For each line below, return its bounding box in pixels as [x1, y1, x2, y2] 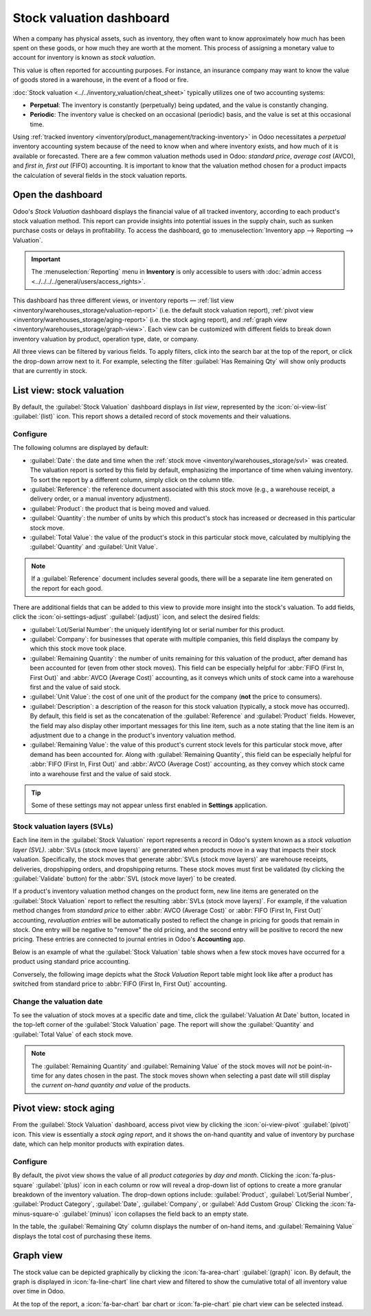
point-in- [306, 1062, 333, 1070]
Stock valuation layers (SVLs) [12, 821, 113, 831]
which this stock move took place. [30, 644, 126, 653]
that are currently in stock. [12, 367, 87, 374]
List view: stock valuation [12, 385, 124, 396]
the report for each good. [31, 584, 103, 592]
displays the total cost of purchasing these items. [12, 1232, 153, 1240]
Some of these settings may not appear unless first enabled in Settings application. [31, 801, 268, 810]
